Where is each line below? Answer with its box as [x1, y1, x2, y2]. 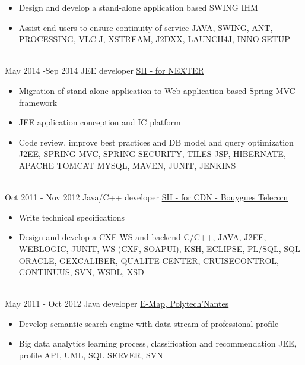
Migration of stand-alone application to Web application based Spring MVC [18, 84, 296, 96]
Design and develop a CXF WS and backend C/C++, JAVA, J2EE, [18, 231, 266, 243]
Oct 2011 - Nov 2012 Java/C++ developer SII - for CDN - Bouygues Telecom [5, 191, 288, 203]
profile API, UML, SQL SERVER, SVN [18, 349, 163, 361]
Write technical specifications [18, 210, 125, 223]
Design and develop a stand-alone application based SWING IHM [18, 1, 258, 13]
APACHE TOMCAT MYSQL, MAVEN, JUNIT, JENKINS [18, 159, 236, 171]
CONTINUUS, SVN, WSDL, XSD [18, 266, 144, 278]
